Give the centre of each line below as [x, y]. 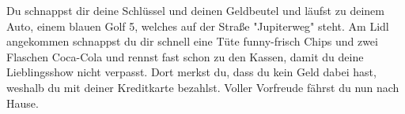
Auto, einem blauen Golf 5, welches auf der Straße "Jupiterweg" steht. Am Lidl [198, 26]
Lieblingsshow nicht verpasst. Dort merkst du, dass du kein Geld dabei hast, [191, 72]
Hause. [23, 103]
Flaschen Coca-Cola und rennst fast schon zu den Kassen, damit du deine [185, 56]
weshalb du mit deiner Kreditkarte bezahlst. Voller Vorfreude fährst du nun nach [203, 87]
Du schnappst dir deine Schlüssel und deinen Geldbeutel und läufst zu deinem [195, 10]
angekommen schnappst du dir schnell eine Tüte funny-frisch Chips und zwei [192, 41]
